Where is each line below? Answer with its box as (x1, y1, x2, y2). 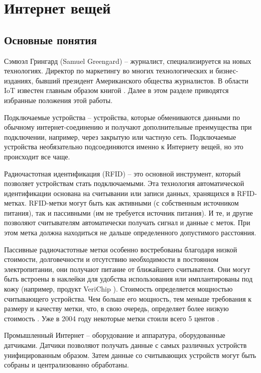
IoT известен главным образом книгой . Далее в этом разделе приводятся (4, 85, 229, 96)
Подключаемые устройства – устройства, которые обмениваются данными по (4, 112, 240, 122)
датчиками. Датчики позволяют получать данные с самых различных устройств (4, 340, 247, 350)
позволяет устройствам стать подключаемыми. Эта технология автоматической (4, 178, 244, 189)
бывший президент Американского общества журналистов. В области (36, 75, 248, 85)
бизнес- (215, 65, 238, 76)
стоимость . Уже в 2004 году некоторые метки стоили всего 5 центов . (4, 313, 219, 323)
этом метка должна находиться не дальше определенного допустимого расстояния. (4, 227, 256, 238)
